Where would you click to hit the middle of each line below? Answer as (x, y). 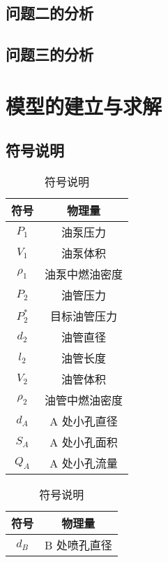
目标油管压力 (84, 316)
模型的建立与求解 (84, 105)
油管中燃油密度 (84, 400)
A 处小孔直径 (84, 421)
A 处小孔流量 (84, 463)
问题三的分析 (49, 54)
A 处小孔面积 (84, 442)
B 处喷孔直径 (78, 545)
